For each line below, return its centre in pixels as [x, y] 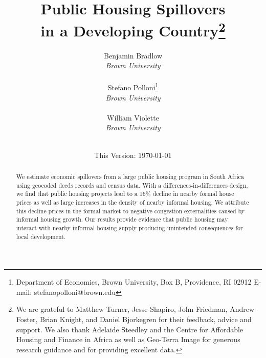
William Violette [133, 117]
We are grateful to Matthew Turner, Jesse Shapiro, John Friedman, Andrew [135, 309]
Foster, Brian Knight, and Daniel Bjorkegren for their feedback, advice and [134, 319]
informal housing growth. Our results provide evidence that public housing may [122, 219]
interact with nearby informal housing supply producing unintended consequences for [129, 227]
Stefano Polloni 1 [133, 87]
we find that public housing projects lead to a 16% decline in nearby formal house [125, 194]
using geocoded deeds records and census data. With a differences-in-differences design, [132, 185]
